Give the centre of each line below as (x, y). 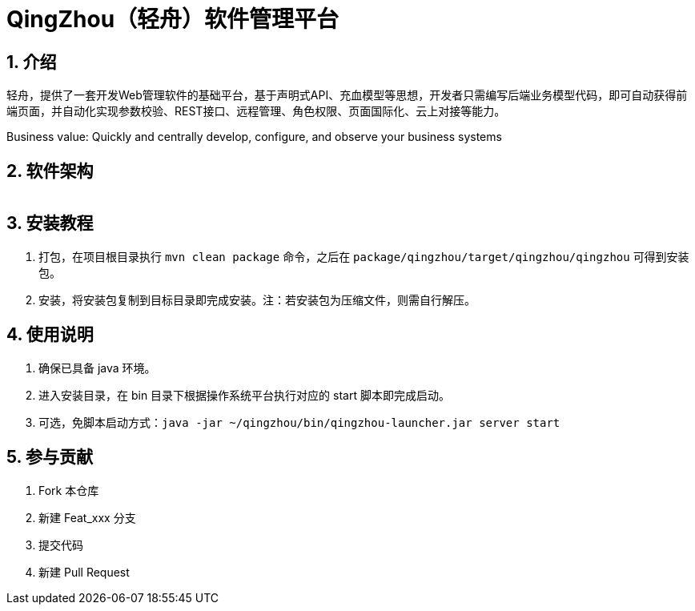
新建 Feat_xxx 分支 (87, 517)
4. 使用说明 (50, 335)
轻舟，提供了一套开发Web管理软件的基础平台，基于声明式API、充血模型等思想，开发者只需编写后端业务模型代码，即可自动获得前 (347, 95)
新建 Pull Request (84, 572)
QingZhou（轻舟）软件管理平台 (173, 19)
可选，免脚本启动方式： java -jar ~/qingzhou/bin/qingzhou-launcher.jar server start (299, 422)
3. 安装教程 (50, 223)
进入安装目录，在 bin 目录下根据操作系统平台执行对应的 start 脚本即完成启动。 (244, 395)
